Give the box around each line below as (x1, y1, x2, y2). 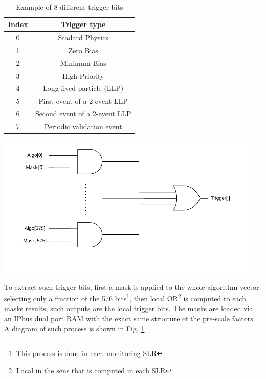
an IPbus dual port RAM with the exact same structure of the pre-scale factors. (4, 313, 255, 323)
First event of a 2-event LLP (38, 96, 128, 106)
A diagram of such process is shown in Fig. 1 (4, 323, 145, 334)
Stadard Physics (58, 32, 108, 43)
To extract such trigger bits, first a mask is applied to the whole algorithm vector (4, 281, 259, 292)
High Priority (62, 70, 104, 81)
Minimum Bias (60, 57, 106, 68)
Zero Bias (68, 44, 98, 55)
